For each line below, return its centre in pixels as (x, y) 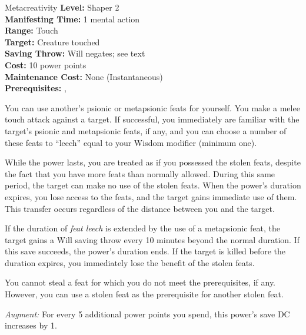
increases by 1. (31, 325)
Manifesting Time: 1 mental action (72, 19)
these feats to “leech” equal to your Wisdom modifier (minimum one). (131, 142)
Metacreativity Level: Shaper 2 (62, 7)
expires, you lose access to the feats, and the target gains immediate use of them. (151, 196)
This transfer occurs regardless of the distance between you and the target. (140, 208)
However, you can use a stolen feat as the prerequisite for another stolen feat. (144, 294)
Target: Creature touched (52, 42)
